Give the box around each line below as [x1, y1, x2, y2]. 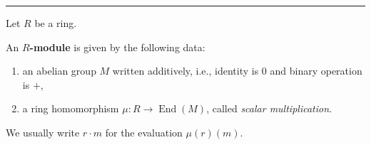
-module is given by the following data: [29, 39, 205, 54]
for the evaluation [105, 124, 183, 139]
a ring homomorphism [22, 101, 119, 116]
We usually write [6, 124, 80, 139]
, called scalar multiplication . [206, 101, 332, 116]
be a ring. [34, 16, 77, 30]
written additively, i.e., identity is [112, 63, 259, 78]
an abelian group [22, 63, 96, 78]
